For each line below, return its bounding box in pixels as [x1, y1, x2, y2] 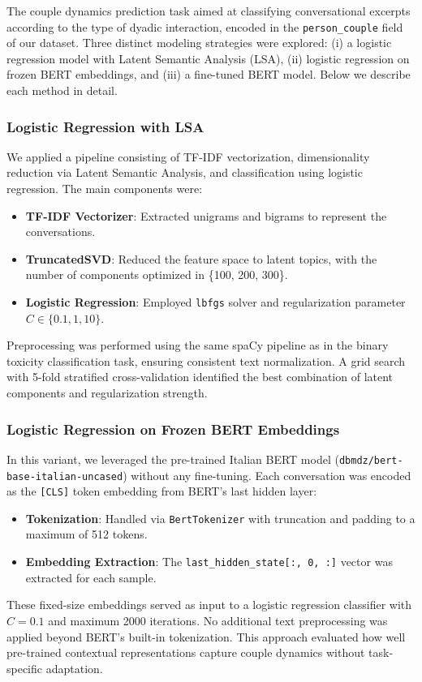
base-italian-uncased [6, 470, 123, 483]
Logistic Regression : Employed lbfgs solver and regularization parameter [25, 294, 406, 310]
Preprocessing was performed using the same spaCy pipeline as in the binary [6, 337, 389, 354]
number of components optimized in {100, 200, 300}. [25, 266, 288, 283]
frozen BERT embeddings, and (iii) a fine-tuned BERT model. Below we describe [6, 66, 411, 83]
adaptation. [45, 659, 103, 676]
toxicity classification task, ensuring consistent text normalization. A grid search [6, 352, 406, 369]
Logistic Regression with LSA [6, 116, 205, 136]
